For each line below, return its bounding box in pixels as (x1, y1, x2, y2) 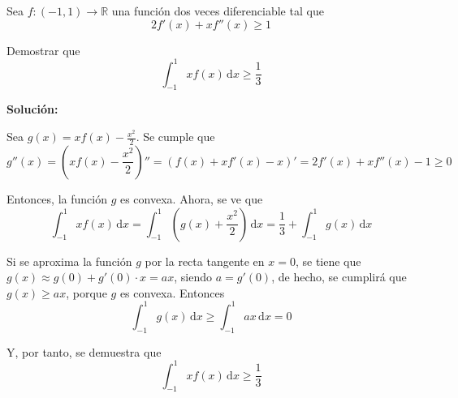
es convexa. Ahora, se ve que (119, 190, 263, 207)
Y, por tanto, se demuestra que (6, 343, 162, 360)
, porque (66, 284, 107, 301)
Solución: (6, 101, 58, 118)
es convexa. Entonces (119, 284, 225, 301)
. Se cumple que (136, 128, 215, 145)
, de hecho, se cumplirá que (271, 268, 407, 285)
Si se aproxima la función (6, 252, 132, 269)
